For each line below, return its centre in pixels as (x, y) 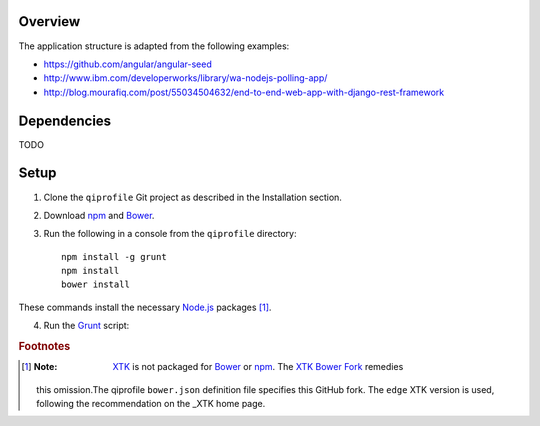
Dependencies (65, 120)
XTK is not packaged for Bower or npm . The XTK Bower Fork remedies (258, 367)
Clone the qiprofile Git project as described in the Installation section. (192, 197)
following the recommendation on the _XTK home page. (151, 404)
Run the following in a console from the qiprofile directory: (170, 234)
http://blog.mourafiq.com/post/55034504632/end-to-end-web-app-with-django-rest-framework (244, 92)
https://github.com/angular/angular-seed (127, 64)
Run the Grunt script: (86, 326)
